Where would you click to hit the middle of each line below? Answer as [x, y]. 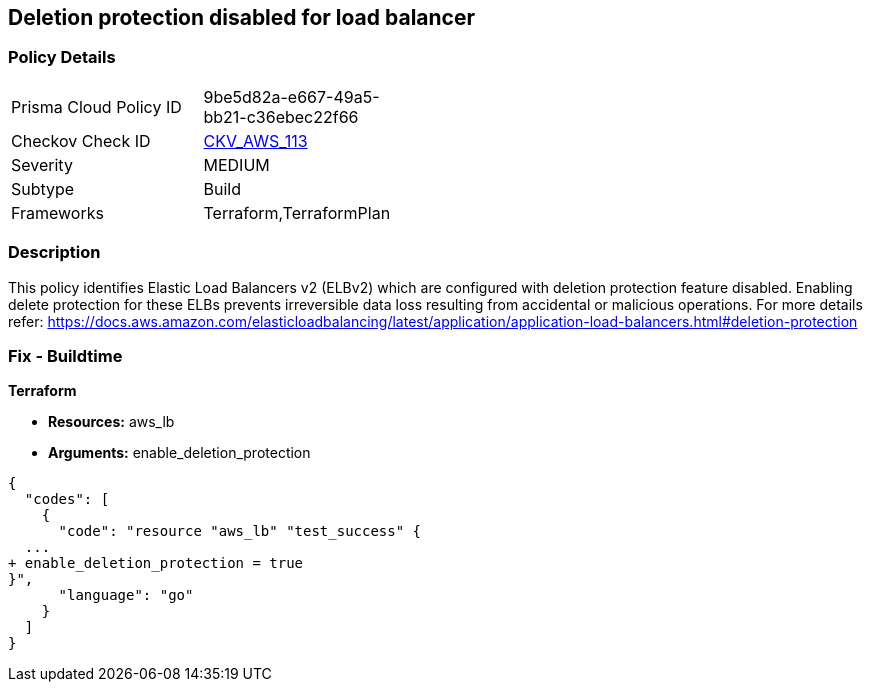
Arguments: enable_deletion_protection [179, 453]
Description [54, 252]
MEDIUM [236, 164]
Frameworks [57, 212]
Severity [42, 164]
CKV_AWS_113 [255, 140]
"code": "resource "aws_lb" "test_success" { [240, 531]
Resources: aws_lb [111, 422]
